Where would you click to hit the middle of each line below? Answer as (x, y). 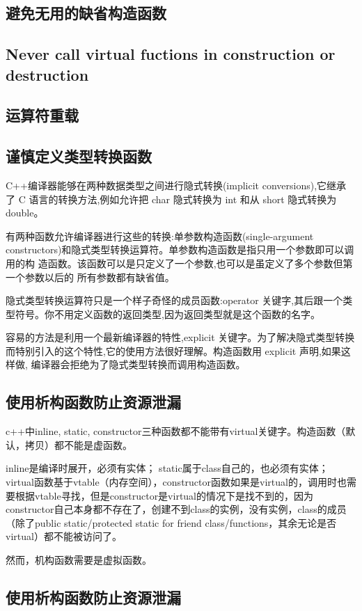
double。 (25, 213)
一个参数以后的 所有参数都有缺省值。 (90, 277)
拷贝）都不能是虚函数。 (78, 444)
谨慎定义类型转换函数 (79, 156)
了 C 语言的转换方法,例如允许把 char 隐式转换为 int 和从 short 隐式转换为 (171, 199)
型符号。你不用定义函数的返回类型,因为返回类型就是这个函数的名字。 (163, 314)
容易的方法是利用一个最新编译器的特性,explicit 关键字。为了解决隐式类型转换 (180, 337)
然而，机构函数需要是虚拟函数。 (79, 560)
